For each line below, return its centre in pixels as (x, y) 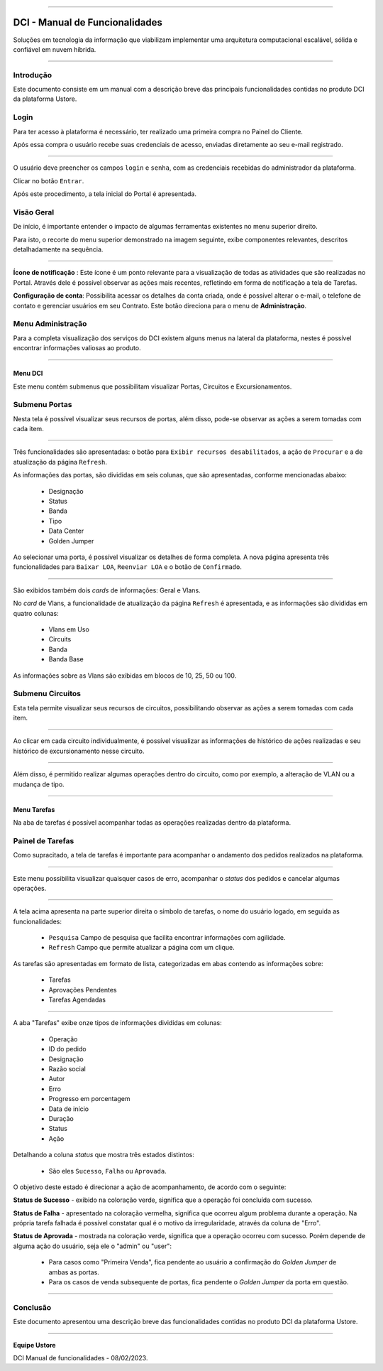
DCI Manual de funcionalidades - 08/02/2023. (81, 1358)
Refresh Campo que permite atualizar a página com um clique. (142, 948)
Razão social (67, 1068)
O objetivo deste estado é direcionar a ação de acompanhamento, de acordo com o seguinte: (150, 1187)
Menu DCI (28, 374)
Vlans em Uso (69, 629)
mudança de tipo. (39, 784)
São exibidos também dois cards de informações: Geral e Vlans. (107, 590)
